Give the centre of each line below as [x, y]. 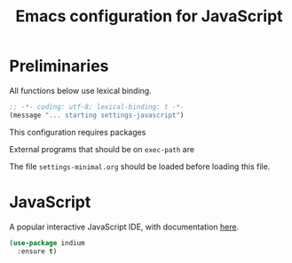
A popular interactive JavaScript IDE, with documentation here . [124, 227]
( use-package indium [47, 243]
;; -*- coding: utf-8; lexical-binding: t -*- [97, 107]
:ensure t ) [37, 251]
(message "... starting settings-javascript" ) [97, 115]
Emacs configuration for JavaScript [149, 16]
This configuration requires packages [78, 132]
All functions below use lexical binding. [81, 90]
